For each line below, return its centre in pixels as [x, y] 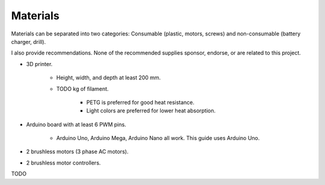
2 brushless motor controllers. [63, 163]
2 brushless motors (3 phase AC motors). [77, 152]
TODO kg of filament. [82, 89]
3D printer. [39, 64]
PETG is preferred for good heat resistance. [141, 102]
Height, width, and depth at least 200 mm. [109, 77]
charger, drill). [29, 41]
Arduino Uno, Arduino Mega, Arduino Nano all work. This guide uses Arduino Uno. [158, 138]
